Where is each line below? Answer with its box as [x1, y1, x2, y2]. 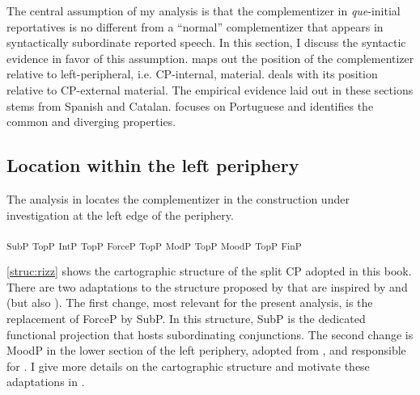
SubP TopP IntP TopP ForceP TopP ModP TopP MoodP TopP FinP [6, 238, 302, 252]
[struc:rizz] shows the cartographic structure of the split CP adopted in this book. [6, 263, 412, 279]
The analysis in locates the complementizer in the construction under [6, 190, 350, 207]
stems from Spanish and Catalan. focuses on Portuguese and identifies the [6, 97, 374, 114]
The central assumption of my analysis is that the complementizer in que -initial [6, 2, 401, 19]
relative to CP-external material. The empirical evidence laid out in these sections [6, 81, 414, 98]
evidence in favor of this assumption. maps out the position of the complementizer [6, 49, 414, 66]
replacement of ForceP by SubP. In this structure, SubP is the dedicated [6, 310, 366, 327]
